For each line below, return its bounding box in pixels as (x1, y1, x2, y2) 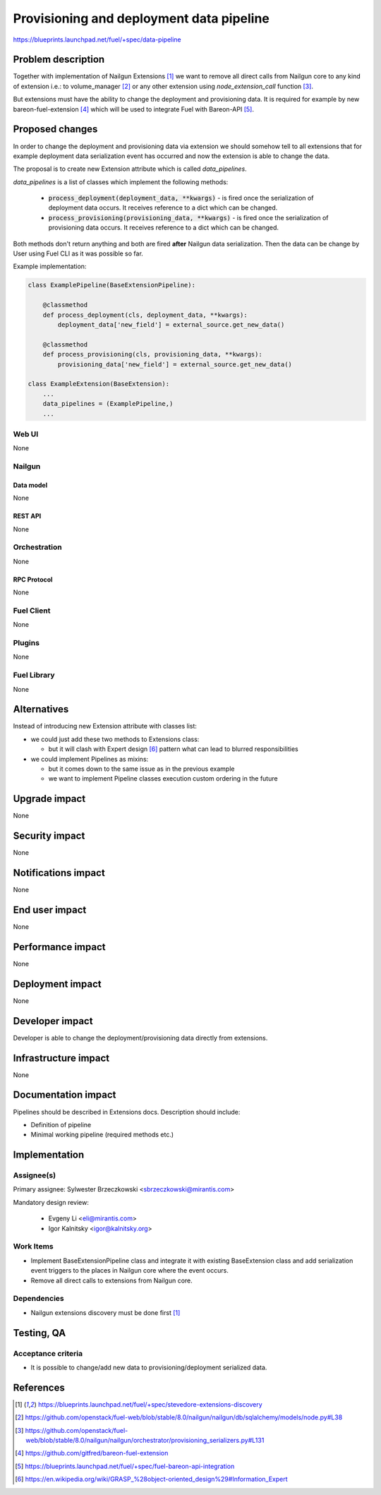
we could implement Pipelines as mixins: (30, 755, 149, 763)
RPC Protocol (13, 575, 53, 584)
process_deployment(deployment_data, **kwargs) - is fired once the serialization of (48, 194, 314, 203)
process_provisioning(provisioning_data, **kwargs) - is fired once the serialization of (48, 213, 329, 222)
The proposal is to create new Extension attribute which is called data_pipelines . (13, 164, 247, 173)
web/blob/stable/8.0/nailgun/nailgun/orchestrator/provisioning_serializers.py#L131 (25, 1436, 265, 1444)
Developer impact (13, 1015, 93, 1027)
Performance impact (13, 941, 106, 953)
